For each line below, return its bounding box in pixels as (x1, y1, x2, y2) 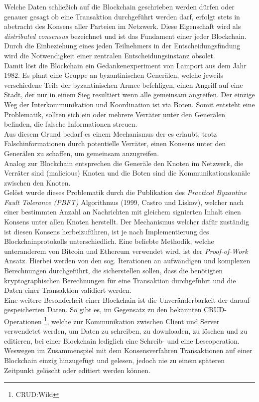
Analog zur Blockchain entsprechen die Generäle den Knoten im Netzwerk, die (4, 158, 244, 168)
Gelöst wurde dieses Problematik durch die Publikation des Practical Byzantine (4, 187, 247, 198)
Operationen (4, 316, 42, 326)
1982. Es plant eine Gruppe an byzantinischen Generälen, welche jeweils (4, 70, 224, 80)
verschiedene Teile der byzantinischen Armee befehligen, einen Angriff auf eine (4, 79, 243, 90)
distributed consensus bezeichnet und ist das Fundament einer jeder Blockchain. (4, 30, 247, 41)
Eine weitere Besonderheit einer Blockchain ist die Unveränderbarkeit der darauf (4, 294, 250, 305)
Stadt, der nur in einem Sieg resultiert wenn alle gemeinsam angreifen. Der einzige (4, 89, 255, 100)
